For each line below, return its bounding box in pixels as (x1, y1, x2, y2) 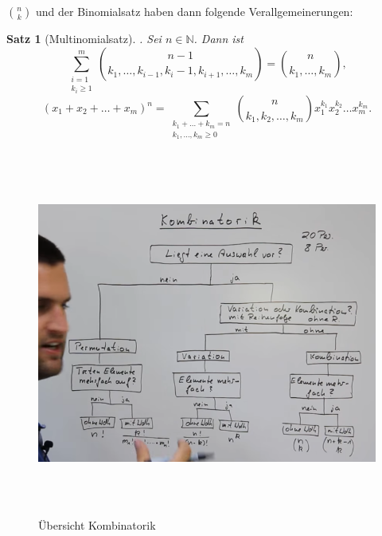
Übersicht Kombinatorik (38, 516, 156, 533)
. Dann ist (193, 30, 244, 46)
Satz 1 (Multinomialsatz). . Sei (6, 30, 162, 46)
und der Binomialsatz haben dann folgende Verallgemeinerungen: (36, 3, 353, 19)
